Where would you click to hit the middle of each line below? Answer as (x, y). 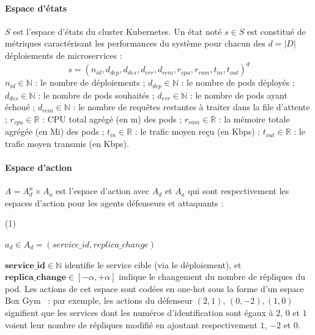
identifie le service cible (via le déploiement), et (153, 264)
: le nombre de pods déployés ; (238, 82)
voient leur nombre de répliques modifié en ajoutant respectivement (131, 324)
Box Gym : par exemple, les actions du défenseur (99, 300)
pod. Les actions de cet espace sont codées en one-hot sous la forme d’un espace (154, 288)
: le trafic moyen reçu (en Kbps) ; (198, 131)
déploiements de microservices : (64, 55)
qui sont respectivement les (239, 191)
